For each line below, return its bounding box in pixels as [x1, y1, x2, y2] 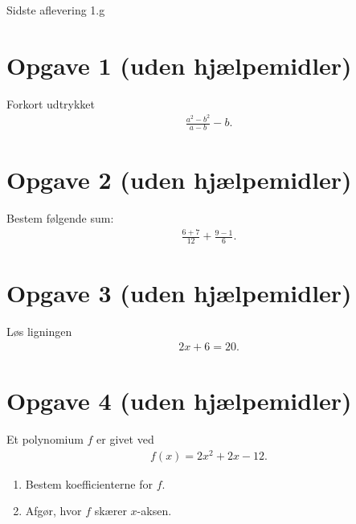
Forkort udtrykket [6, 95, 96, 112]
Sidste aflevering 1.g [6, 2, 105, 18]
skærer [94, 502, 127, 519]
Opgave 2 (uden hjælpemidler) [6, 163, 352, 196]
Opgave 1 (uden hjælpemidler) [6, 48, 352, 81]
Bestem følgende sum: [6, 210, 114, 227]
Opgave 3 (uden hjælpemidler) [6, 276, 352, 309]
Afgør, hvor [25, 502, 82, 519]
